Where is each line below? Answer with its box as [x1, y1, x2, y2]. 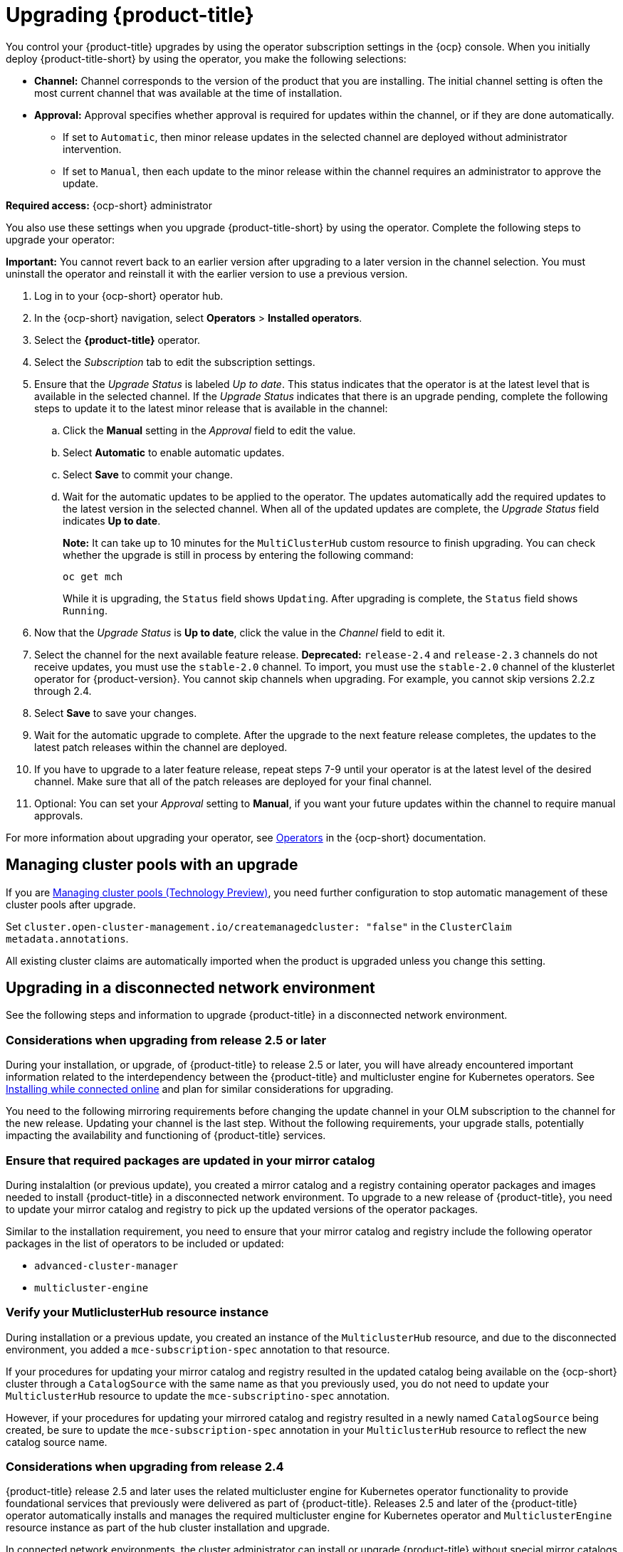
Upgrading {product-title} [6, 3, 254, 27]
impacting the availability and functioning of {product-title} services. [6, 1129, 326, 1142]
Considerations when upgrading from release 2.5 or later [6, 1032, 327, 1047]
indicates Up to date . [63, 514, 161, 527]
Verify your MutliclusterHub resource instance [6, 1305, 269, 1320]
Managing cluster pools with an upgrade [6, 856, 298, 874]
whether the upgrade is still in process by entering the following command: [63, 548, 414, 561]
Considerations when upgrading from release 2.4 [6, 1459, 284, 1474]
